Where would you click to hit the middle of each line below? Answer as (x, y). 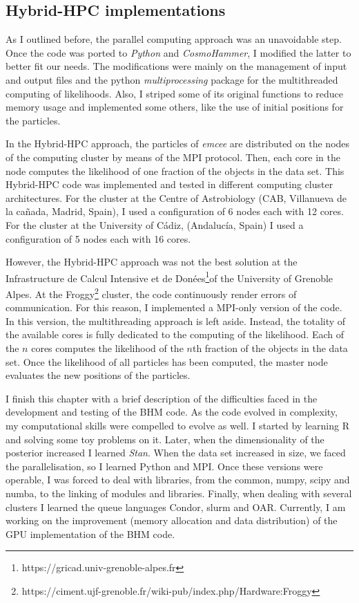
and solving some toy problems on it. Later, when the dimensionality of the (165, 439)
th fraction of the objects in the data (270, 347)
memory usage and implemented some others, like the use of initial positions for (175, 107)
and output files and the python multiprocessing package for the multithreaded (172, 79)
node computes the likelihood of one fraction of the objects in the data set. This (175, 170)
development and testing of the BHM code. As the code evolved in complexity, (172, 412)
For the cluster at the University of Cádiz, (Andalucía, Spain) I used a (155, 224)
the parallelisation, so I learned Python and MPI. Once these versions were (164, 466)
